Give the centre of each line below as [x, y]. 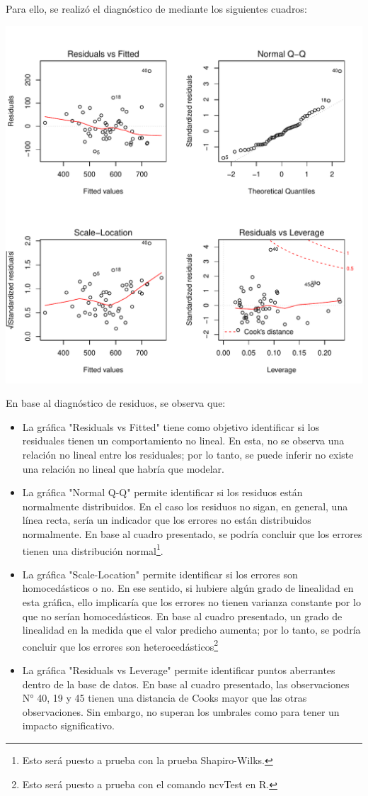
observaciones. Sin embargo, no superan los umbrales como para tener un [181, 711]
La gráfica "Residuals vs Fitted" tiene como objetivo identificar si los [171, 426]
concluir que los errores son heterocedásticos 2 [120, 645]
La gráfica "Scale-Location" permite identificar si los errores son [160, 574]
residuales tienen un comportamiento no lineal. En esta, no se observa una [183, 441]
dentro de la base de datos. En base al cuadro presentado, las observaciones [186, 684]
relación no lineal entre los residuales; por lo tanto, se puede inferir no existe [188, 454]
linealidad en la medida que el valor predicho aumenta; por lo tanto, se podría [191, 630]
